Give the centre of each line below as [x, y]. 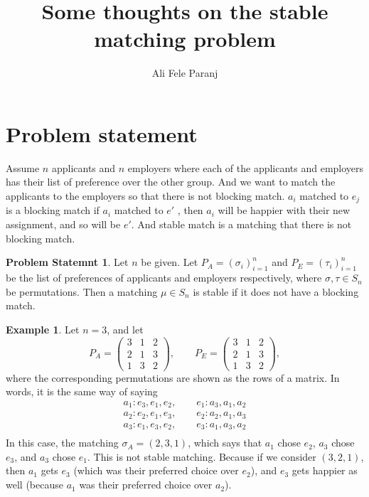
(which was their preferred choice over [156, 470]
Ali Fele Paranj [185, 73]
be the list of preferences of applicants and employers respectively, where [164, 278]
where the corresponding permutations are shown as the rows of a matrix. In [173, 377]
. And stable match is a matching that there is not [241, 224]
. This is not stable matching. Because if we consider [202, 456]
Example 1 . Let [43, 329]
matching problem [185, 39]
